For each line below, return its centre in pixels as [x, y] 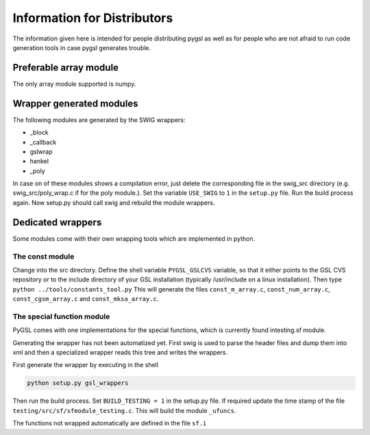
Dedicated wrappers [57, 222]
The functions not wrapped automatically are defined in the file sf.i [110, 423]
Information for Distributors [93, 18]
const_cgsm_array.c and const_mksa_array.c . [86, 299]
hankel [39, 161]
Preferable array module [66, 68]
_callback [43, 142]
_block [39, 132]
